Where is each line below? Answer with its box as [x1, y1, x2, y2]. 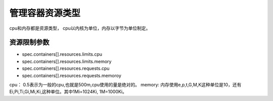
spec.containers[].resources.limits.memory [22, 58, 112, 64]
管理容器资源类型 [9, 8, 81, 19]
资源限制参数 [9, 38, 50, 47]
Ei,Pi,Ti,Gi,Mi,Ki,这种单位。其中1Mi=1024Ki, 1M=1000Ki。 [9, 88, 127, 95]
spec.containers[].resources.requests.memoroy [22, 72, 121, 78]
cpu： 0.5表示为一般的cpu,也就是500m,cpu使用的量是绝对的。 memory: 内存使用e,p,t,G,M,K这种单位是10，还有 [9, 82, 242, 88]
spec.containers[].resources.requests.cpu [22, 65, 110, 71]
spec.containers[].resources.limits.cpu [22, 51, 103, 57]
